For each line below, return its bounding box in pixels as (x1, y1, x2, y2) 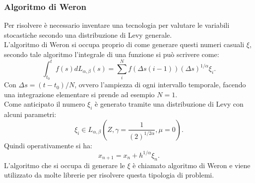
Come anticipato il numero (4, 99, 85, 109)
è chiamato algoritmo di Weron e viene (132, 160, 251, 170)
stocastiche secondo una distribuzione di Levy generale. (4, 29, 172, 40)
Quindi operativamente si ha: (4, 140, 92, 150)
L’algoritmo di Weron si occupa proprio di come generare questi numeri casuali (4, 39, 245, 50)
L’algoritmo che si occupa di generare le (4, 160, 125, 170)
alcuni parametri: (4, 109, 57, 120)
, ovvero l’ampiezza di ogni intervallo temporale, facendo (74, 79, 246, 90)
